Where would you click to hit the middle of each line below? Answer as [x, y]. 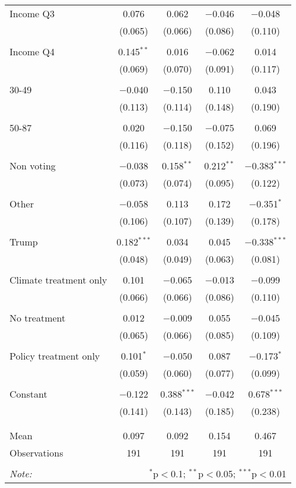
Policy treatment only [55, 356]
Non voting [33, 166]
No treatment [38, 318]
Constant [28, 394]
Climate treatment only [58, 280]
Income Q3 [32, 13]
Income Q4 [32, 51]
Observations [36, 453]
